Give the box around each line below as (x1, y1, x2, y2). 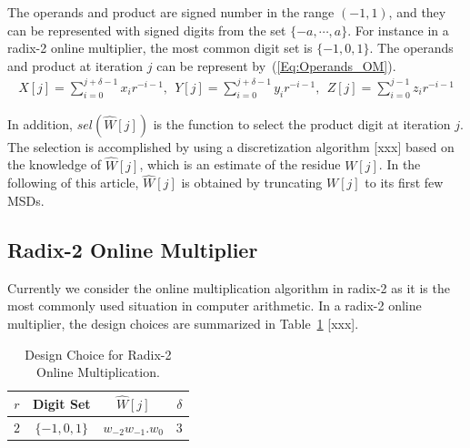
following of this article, (7, 173, 139, 192)
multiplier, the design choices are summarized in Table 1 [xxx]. (7, 313, 359, 332)
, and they (388, 3, 446, 21)
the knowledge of (7, 155, 102, 174)
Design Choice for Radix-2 (25, 344, 172, 363)
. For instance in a (347, 20, 449, 39)
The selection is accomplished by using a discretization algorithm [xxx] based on (7, 137, 455, 156)
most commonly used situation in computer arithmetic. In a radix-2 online (7, 296, 422, 315)
